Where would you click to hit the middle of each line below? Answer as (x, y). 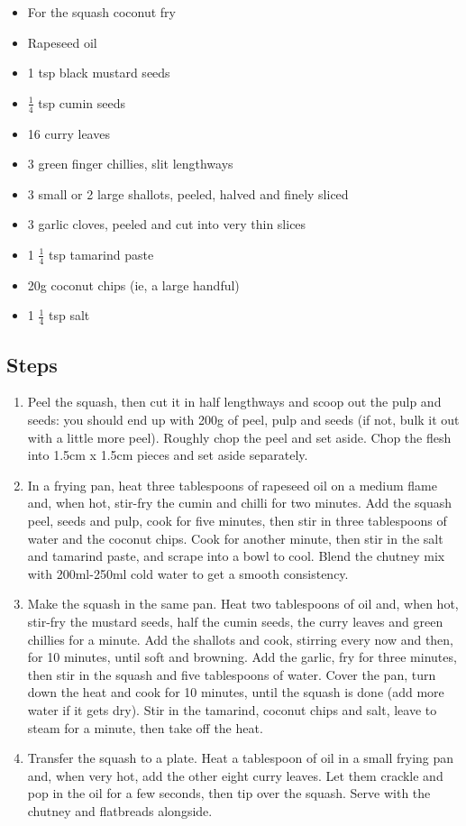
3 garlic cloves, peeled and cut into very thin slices (167, 224)
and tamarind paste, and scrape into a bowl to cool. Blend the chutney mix (236, 556)
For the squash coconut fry (101, 12)
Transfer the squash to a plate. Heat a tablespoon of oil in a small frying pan (241, 758)
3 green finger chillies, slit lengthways (130, 164)
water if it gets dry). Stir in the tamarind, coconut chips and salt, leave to (232, 709)
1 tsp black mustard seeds (99, 73)
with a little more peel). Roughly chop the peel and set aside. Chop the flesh (239, 437)
